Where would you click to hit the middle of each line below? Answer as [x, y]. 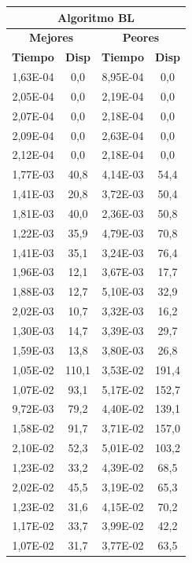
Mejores [52, 37]
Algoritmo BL [96, 17]
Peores [141, 37]
